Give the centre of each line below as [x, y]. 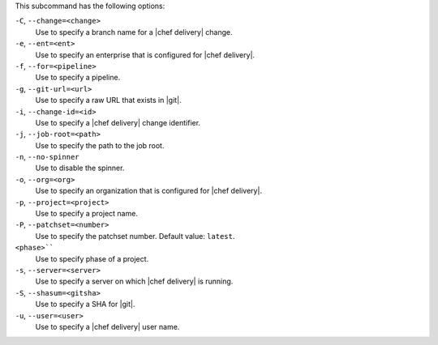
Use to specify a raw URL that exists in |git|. [108, 100]
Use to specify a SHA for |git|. [85, 305]
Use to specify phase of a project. [92, 258]
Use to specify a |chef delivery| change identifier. [118, 122]
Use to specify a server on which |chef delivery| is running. [134, 281]
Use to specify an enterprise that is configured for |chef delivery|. [145, 55]
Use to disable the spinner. [80, 168]
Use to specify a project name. [86, 214]
